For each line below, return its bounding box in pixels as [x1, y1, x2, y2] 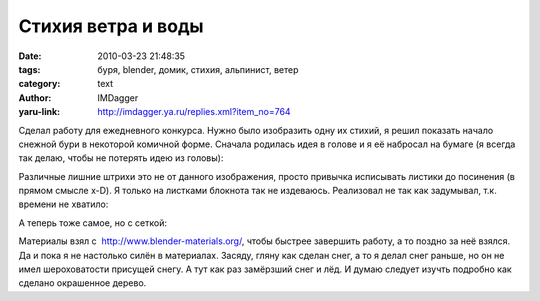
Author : [18, 91, 52, 104]
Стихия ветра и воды [18, 15, 204, 37]
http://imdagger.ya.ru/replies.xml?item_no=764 [97, 106, 291, 118]
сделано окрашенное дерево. [18, 277, 147, 289]
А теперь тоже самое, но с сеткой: [18, 216, 167, 229]
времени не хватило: [18, 198, 109, 210]
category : [18, 78, 61, 90]
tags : [18, 63, 41, 75]
